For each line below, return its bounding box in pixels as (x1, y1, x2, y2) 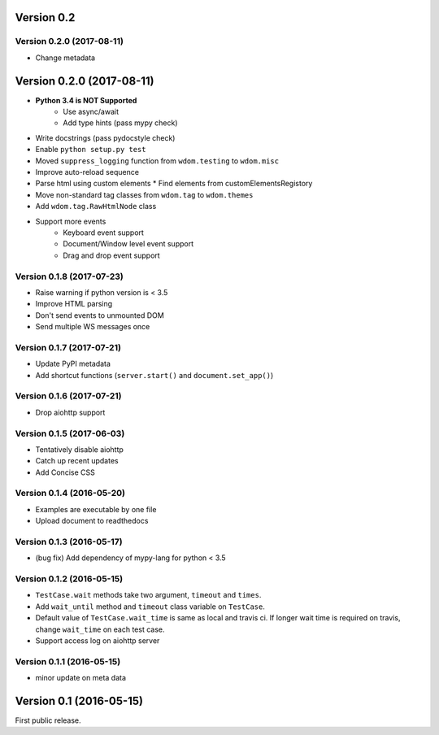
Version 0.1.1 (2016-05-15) (15, 655, 121, 667)
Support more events (35, 216, 106, 226)
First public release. (15, 715, 81, 725)
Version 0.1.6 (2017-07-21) (15, 390, 122, 402)
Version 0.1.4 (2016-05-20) (15, 488, 126, 499)
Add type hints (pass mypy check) (63, 118, 178, 128)
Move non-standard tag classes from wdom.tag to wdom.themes (35, 189, 254, 199)
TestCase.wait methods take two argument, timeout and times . (35, 590, 262, 600)
